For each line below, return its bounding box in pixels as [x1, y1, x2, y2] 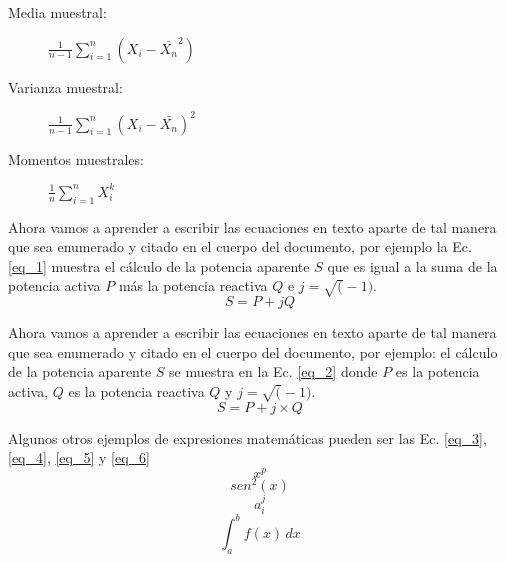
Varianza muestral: [8, 76, 123, 97]
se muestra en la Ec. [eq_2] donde [169, 361, 378, 382]
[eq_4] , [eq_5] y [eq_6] [8, 447, 150, 468]
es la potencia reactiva [68, 380, 205, 401]
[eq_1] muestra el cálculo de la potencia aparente [8, 255, 310, 276]
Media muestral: [8, 2, 107, 22]
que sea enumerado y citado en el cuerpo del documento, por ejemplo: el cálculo [8, 341, 498, 362]
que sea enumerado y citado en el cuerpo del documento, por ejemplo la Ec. [8, 236, 472, 257]
